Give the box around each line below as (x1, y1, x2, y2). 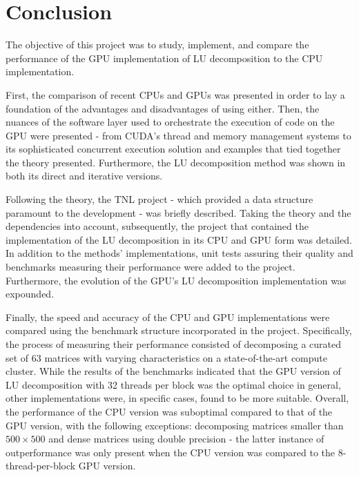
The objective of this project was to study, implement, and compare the (6, 37, 309, 52)
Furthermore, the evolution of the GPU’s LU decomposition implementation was (6, 273, 347, 287)
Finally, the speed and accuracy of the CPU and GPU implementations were (6, 309, 330, 324)
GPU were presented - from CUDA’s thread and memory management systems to (6, 128, 351, 142)
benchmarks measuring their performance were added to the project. (6, 260, 295, 274)
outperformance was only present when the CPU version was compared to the (6, 445, 336, 459)
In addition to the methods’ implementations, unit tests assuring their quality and (6, 246, 353, 260)
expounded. (6, 286, 55, 301)
